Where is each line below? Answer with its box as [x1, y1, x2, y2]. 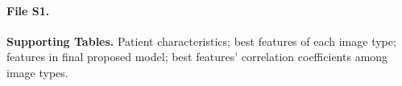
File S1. [6, 2, 50, 18]
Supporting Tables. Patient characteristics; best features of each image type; [6, 32, 396, 49]
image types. [6, 63, 68, 80]
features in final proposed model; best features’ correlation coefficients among [6, 48, 388, 65]
